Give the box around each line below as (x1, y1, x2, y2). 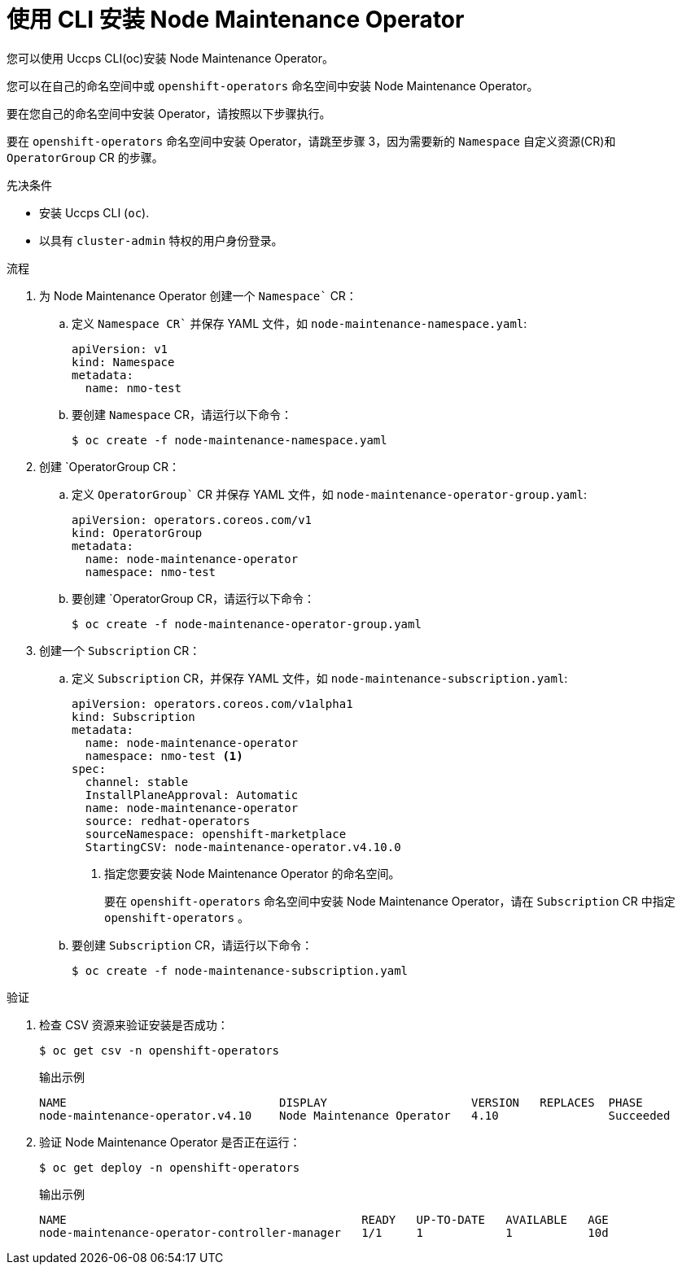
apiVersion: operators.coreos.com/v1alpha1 (72, 697, 353, 710)
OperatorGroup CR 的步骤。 (7, 150, 164, 164)
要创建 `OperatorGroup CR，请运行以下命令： (72, 591, 316, 605)
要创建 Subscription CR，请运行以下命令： (72, 937, 313, 952)
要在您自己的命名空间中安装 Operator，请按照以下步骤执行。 (7, 106, 331, 120)
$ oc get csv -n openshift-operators (39, 1043, 280, 1057)
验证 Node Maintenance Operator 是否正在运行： (39, 1134, 301, 1149)
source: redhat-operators (85, 814, 251, 828)
